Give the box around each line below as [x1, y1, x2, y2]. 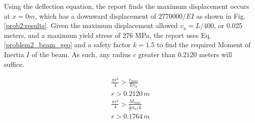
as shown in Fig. [196, 10, 246, 21]
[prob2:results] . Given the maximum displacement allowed [4, 20, 178, 31]
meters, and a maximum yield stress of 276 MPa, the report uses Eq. [4, 30, 211, 40]
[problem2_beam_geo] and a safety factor [4, 39, 131, 50]
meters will [199, 49, 232, 59]
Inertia [4, 49, 24, 59]
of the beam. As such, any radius [31, 49, 131, 59]
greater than [138, 49, 176, 59]
